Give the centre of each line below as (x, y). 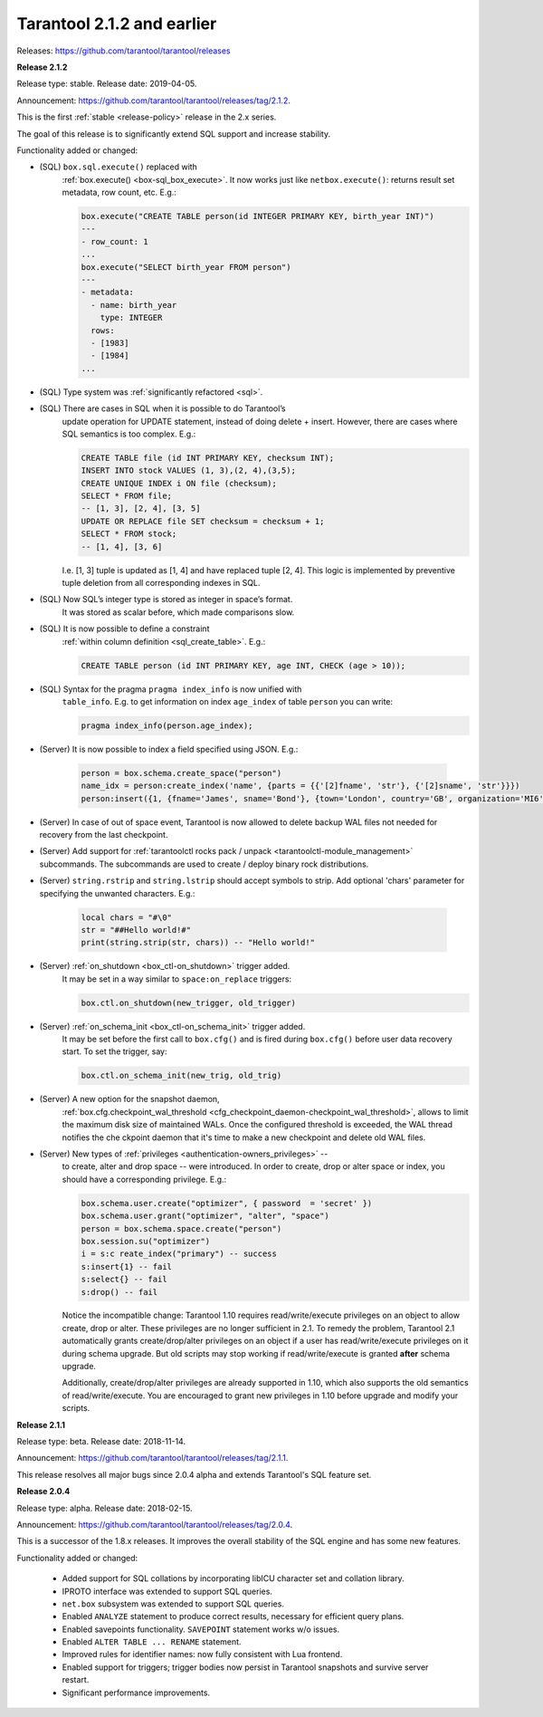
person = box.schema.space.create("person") (181, 1228)
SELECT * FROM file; (126, 496)
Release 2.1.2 (42, 67)
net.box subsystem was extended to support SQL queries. (173, 1604)
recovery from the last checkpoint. (104, 835)
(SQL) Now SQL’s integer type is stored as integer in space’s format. (166, 600)
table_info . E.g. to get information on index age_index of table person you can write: (228, 701)
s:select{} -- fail (124, 1280)
